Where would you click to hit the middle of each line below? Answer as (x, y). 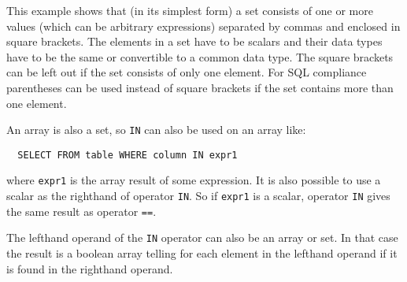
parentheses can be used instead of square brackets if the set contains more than (200, 87)
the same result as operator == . (81, 211)
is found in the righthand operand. (90, 268)
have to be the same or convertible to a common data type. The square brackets (200, 56)
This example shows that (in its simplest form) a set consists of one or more (190, 10)
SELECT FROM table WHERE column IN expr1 (128, 155)
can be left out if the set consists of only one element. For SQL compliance (187, 72)
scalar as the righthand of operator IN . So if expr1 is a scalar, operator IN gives (198, 196)
